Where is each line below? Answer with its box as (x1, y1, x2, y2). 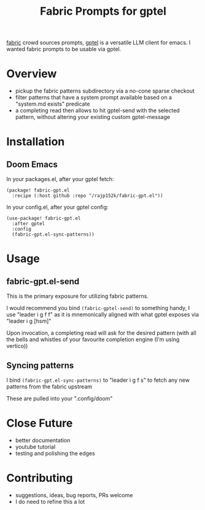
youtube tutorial (15, 443, 56, 450)
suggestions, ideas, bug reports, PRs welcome (15, 491, 133, 498)
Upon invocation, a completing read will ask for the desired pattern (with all (6, 330, 196, 337)
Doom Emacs (6, 159, 58, 169)
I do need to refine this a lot (15, 498, 85, 505)
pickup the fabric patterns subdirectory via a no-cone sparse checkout (15, 87, 195, 95)
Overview (6, 67, 57, 81)
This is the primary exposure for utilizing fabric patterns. (6, 293, 149, 300)
